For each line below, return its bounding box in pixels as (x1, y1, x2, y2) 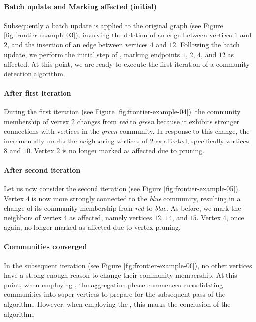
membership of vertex (4, 116, 69, 126)
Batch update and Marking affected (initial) (4, 1, 157, 11)
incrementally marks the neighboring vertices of (4, 135, 148, 145)
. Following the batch (176, 39, 240, 49)
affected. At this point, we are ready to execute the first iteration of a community (4, 59, 250, 69)
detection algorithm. (4, 68, 65, 78)
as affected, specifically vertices (155, 135, 249, 145)
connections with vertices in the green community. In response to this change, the (4, 126, 250, 136)
